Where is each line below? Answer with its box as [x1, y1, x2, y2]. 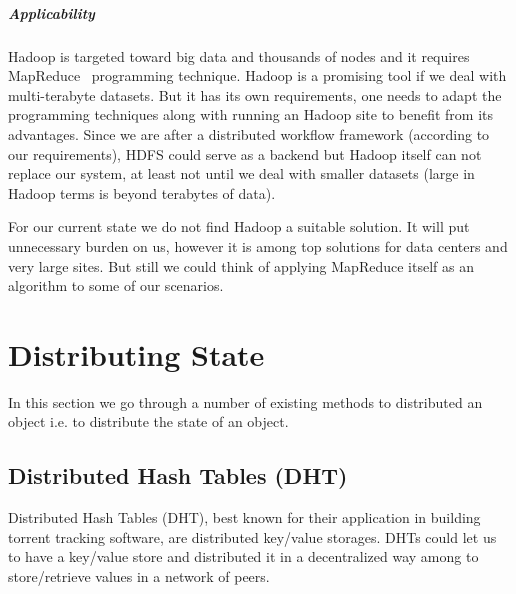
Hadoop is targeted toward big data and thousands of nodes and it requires [8, 45, 470, 66]
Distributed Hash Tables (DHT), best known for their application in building [8, 507, 481, 528]
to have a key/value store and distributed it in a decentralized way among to [8, 546, 479, 567]
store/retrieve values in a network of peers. [8, 565, 270, 586]
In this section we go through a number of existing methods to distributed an [8, 391, 483, 412]
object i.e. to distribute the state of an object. [8, 411, 289, 432]
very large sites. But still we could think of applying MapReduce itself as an [8, 255, 474, 276]
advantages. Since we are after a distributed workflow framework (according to [8, 123, 490, 144]
